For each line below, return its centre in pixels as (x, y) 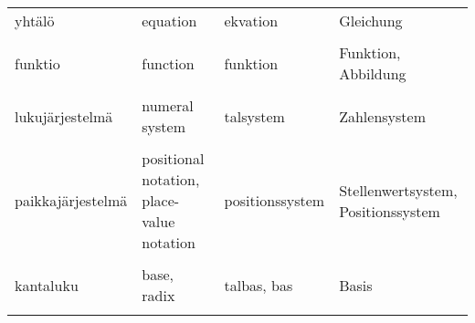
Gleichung (371, 21)
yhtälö (35, 21)
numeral (168, 105)
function (168, 63)
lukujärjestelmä (64, 116)
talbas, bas (259, 285)
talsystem (254, 116)
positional (173, 158)
